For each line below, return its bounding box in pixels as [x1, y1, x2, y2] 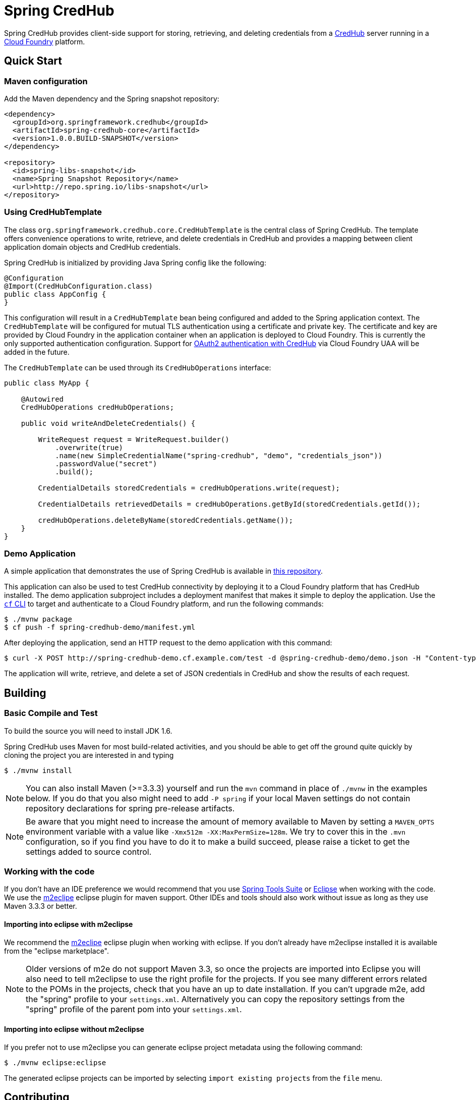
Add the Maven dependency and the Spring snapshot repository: [4, 94, 219, 103]
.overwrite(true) [55, 443, 124, 452]
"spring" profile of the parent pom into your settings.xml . [26, 1004, 242, 1014]
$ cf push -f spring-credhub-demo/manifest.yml [4, 623, 196, 632]
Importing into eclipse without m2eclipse [4, 1025, 144, 1034]
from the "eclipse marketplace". [4, 946, 109, 955]
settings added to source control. [26, 846, 152, 857]
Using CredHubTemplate [4, 207, 102, 217]
